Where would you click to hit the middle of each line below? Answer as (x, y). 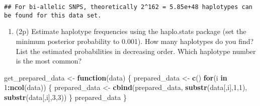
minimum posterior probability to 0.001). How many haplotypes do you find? (135, 41)
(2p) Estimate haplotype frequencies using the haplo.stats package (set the (131, 31)
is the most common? (49, 61)
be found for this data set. (53, 15)
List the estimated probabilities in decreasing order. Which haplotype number (136, 51)
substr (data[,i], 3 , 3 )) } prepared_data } (65, 97)
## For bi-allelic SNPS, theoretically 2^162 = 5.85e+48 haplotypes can (128, 7)
